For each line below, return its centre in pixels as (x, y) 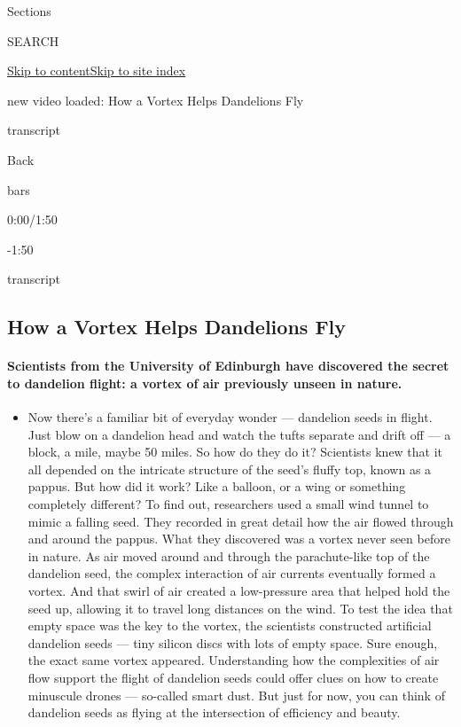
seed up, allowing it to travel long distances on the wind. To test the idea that (240, 608)
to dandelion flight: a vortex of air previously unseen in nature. (205, 383)
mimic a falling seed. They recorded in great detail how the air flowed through (241, 521)
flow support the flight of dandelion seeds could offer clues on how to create (233, 678)
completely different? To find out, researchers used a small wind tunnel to (228, 504)
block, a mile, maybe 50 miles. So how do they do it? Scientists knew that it (235, 452)
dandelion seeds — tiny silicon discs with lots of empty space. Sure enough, (233, 642)
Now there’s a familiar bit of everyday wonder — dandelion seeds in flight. (230, 417)
